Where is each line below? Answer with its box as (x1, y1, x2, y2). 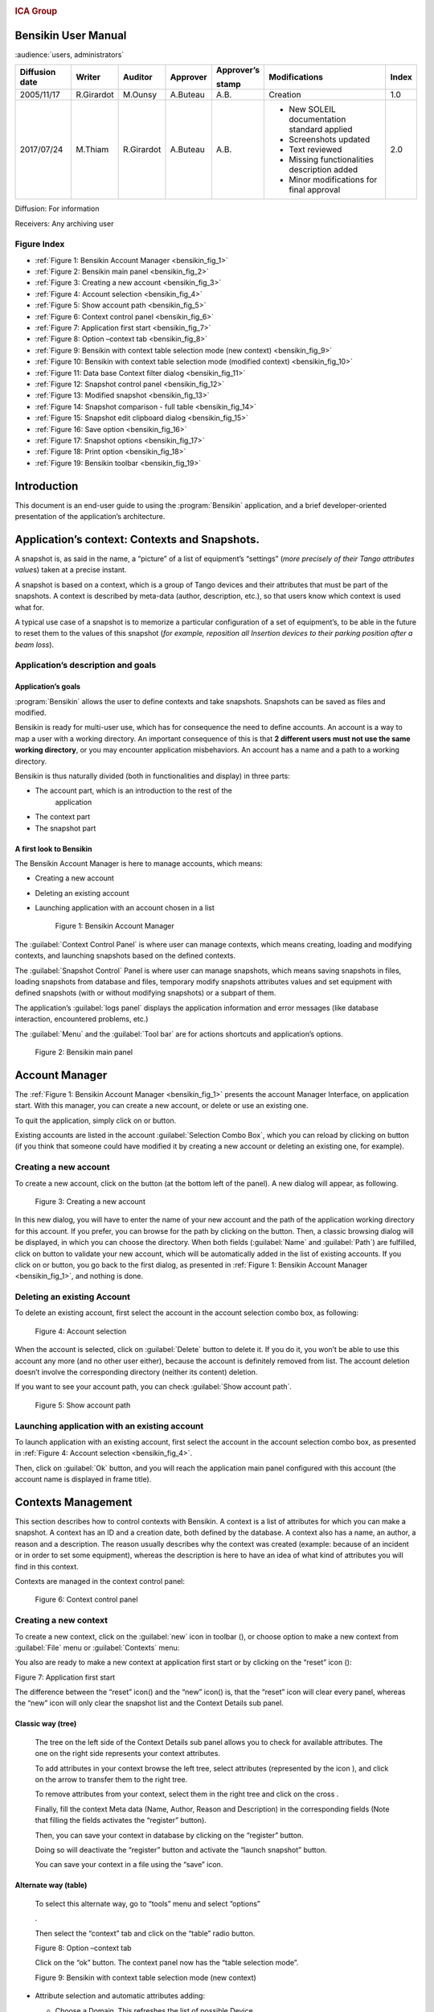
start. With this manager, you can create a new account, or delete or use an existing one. (14, 1101, 309, 1111)
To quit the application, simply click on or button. (14, 1115, 177, 1125)
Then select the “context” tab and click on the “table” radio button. (35, 1928, 256, 1938)
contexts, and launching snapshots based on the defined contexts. (14, 950, 236, 961)
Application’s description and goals (14, 660, 157, 671)
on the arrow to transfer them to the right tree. (35, 1775, 188, 1784)
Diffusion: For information (14, 204, 100, 213)
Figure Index (14, 238, 65, 249)
